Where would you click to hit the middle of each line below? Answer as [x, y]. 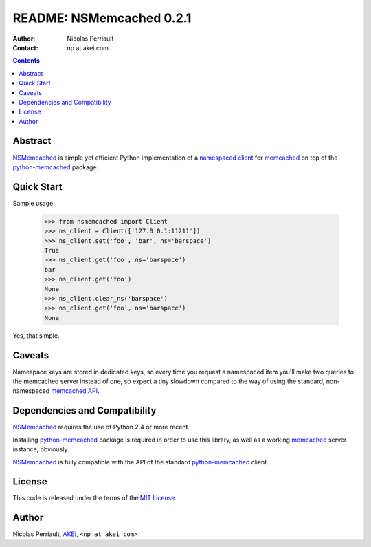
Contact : [26, 47]
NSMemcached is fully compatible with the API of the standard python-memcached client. [140, 462]
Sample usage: [34, 203]
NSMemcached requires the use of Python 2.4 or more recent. [101, 427]
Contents [26, 61]
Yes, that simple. [36, 335]
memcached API [75, 391]
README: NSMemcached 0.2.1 [102, 18]
